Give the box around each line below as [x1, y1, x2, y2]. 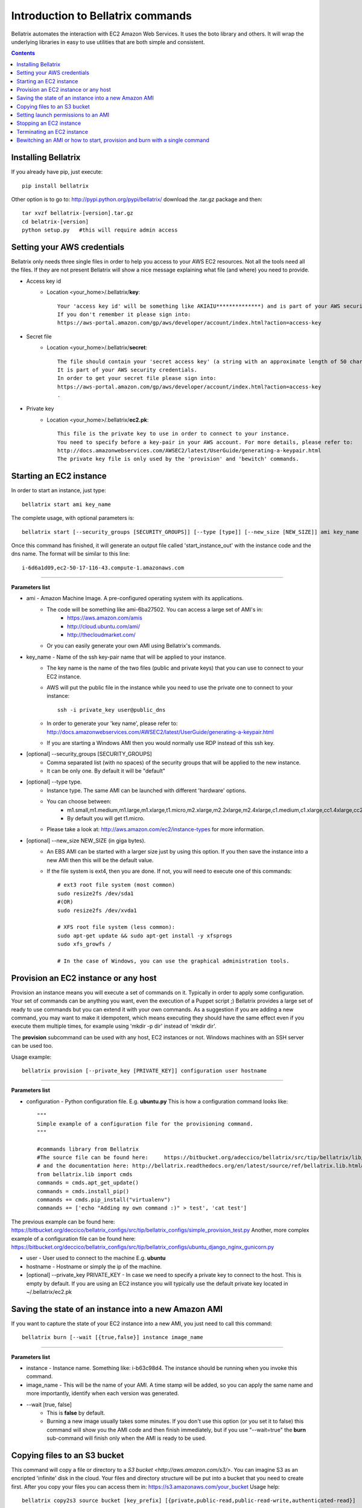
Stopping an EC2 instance [16, 119, 81, 127]
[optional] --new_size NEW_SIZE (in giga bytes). [26, 837, 146, 844]
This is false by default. [46, 1409, 106, 1416]
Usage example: [11, 1053, 52, 1060]
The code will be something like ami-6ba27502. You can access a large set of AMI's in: [46, 606, 264, 613]
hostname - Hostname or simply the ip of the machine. [26, 1262, 162, 1270]
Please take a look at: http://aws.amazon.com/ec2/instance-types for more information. [46, 826, 265, 833]
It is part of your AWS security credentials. [57, 366, 197, 373]
